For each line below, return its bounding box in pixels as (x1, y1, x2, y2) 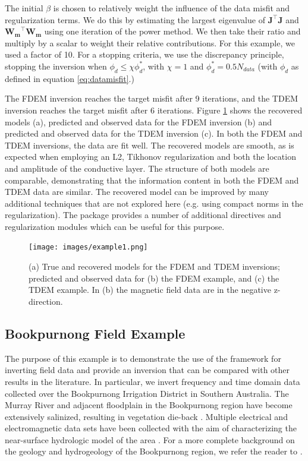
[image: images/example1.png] (29, 243, 148, 252)
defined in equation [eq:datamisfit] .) (5, 72, 134, 84)
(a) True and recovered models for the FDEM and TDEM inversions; (29, 260, 280, 273)
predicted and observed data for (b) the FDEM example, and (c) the (29, 271, 279, 284)
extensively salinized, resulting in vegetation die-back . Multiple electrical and (5, 410, 288, 422)
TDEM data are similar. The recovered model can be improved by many (5, 185, 269, 198)
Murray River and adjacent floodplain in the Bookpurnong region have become (5, 399, 293, 411)
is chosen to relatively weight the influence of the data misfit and (53, 2, 290, 14)
